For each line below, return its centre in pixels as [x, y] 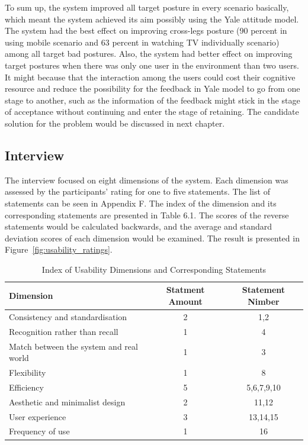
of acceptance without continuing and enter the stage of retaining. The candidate [152, 112]
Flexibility [28, 373]
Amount [185, 301]
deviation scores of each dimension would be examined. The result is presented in [152, 238]
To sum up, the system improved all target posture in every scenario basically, [147, 7]
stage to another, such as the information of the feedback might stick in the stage [153, 100]
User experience [38, 416]
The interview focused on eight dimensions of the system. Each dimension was [147, 180]
